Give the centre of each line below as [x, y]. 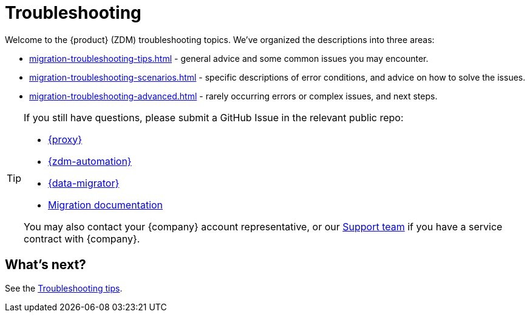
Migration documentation [106, 205]
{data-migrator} [84, 183]
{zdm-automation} [90, 161]
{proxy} [65, 139]
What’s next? [46, 265]
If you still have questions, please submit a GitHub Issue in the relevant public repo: [214, 117]
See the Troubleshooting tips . [64, 288]
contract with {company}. [82, 239]
